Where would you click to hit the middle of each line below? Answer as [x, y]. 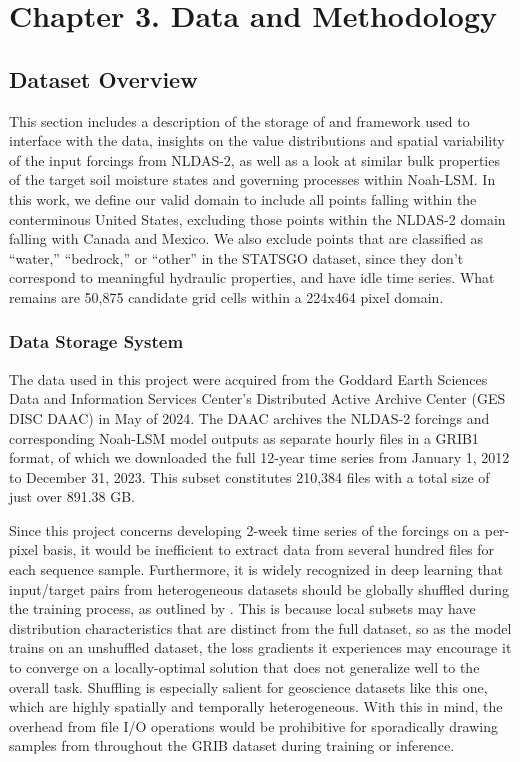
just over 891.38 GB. [72, 496]
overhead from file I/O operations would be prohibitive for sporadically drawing [253, 725]
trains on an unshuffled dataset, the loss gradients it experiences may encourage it [260, 647]
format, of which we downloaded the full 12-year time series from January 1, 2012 [259, 457]
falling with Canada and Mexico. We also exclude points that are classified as [246, 238]
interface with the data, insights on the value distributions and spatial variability [257, 140]
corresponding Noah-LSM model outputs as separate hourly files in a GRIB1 [244, 437]
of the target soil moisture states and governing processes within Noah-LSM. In [252, 179]
